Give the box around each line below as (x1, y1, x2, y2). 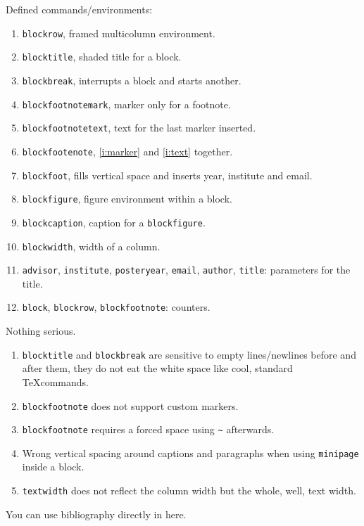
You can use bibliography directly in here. (6, 506, 187, 521)
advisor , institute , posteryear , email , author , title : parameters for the (22, 262, 351, 277)
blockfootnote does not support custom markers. (22, 398, 239, 413)
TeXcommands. (22, 374, 89, 389)
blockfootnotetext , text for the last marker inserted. (22, 120, 256, 135)
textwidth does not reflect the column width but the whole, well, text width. (22, 483, 356, 498)
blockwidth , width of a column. (22, 238, 161, 253)
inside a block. (22, 459, 84, 474)
